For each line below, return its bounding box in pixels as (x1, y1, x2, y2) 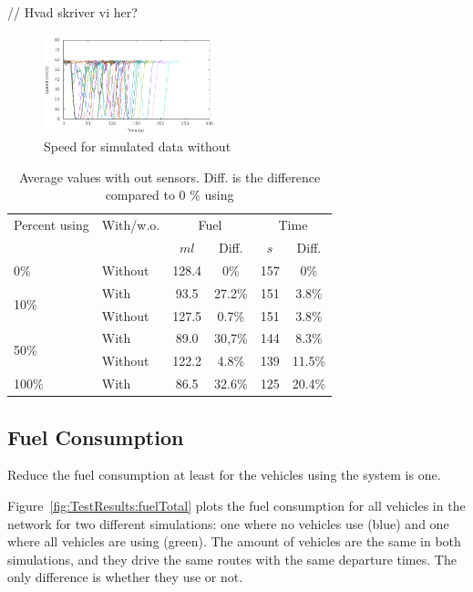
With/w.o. (101, 215, 160, 234)
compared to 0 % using (105, 185, 234, 204)
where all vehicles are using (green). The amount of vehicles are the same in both (7, 532, 461, 551)
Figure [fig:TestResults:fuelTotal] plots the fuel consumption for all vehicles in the (7, 496, 466, 515)
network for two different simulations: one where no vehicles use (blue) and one (7, 514, 449, 533)
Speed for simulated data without (44, 137, 231, 156)
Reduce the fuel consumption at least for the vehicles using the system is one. (7, 465, 441, 484)
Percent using (14, 215, 89, 234)
